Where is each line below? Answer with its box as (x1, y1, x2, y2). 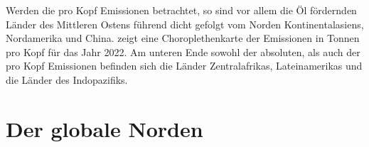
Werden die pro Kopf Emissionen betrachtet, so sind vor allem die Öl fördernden (6, 3, 357, 17)
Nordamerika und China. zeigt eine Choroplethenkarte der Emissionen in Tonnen (6, 31, 360, 45)
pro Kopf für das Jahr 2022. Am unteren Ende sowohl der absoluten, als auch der (6, 44, 360, 59)
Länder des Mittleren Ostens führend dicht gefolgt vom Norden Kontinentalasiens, (6, 16, 364, 31)
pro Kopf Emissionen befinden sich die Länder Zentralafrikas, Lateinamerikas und (6, 58, 363, 73)
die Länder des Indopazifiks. (6, 72, 128, 87)
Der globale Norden (6, 114, 203, 143)
